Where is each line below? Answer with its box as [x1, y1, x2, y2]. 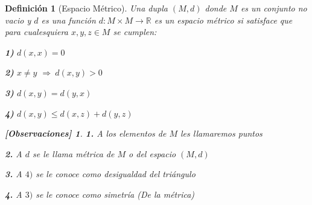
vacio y [5, 13, 31, 26]
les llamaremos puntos [180, 127, 263, 140]
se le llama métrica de [32, 147, 115, 160]
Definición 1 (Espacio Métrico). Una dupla [5, 2, 168, 14]
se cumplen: [113, 25, 157, 38]
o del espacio [129, 147, 176, 160]
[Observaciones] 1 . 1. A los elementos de [5, 127, 167, 140]
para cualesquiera [5, 25, 68, 38]
